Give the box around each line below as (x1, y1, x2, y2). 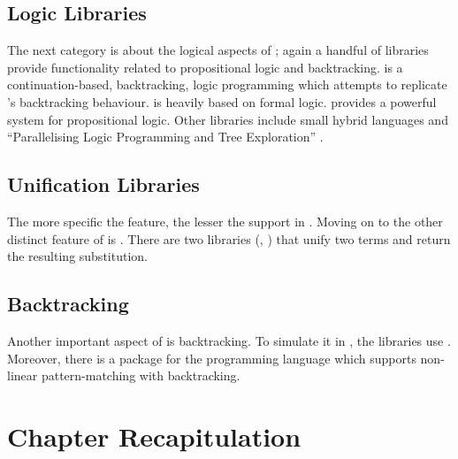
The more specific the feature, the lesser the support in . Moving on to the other (7, 211, 443, 230)
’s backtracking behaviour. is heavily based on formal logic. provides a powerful (7, 92, 437, 111)
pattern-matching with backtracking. (41, 366, 240, 385)
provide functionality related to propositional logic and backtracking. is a (7, 57, 403, 76)
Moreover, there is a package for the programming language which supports (7, 348, 416, 367)
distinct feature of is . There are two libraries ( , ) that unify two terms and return (7, 229, 451, 248)
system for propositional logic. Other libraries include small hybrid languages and (7, 110, 448, 128)
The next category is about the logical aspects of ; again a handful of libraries (7, 41, 429, 59)
